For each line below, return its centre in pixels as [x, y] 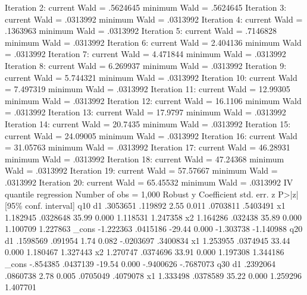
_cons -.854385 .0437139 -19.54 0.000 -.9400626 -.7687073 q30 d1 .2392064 [140, 264]
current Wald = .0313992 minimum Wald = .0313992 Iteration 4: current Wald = [154, 19]
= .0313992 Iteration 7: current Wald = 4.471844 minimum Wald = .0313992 [145, 54]
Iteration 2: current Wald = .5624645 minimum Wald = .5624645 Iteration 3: [146, 7]
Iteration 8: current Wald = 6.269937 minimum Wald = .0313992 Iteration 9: [146, 65]
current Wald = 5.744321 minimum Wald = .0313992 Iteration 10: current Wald [151, 77]
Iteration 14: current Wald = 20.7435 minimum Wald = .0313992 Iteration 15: [148, 123]
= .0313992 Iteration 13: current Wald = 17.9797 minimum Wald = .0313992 [145, 112]
